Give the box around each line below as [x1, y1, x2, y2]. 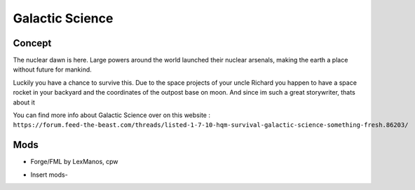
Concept [13, 37, 52, 49]
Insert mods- [30, 170, 68, 179]
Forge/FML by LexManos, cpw [30, 158, 118, 166]
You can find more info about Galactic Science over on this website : [13, 111, 210, 119]
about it [13, 98, 35, 107]
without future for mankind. [13, 65, 93, 74]
